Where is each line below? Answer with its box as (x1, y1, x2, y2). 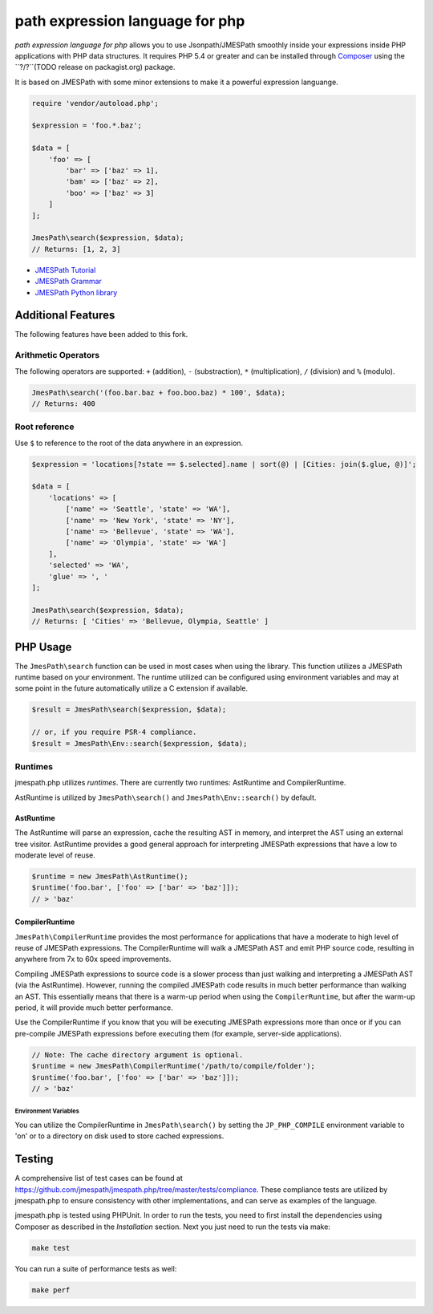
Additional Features (14, 309, 115, 322)
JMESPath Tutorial (34, 265, 96, 274)
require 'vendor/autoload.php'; (31, 99, 160, 107)
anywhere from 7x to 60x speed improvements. (14, 955, 172, 964)
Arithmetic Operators (14, 350, 100, 361)
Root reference (14, 421, 75, 432)
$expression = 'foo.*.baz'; (31, 121, 142, 130)
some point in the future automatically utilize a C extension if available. (14, 683, 249, 693)
